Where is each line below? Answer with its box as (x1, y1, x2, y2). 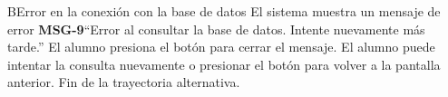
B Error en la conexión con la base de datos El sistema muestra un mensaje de (7, 2, 441, 20)
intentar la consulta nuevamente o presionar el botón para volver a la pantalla (7, 54, 441, 73)
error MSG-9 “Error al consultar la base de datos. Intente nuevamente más (7, 19, 425, 38)
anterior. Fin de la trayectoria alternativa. (7, 73, 240, 92)
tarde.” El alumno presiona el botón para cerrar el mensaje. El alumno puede (7, 37, 435, 56)
